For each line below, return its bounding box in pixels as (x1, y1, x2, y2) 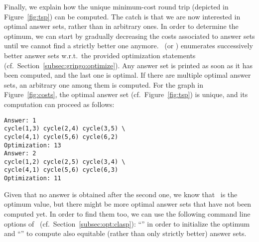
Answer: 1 (4, 117, 36, 124)
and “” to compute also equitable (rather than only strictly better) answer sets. (4, 228, 247, 239)
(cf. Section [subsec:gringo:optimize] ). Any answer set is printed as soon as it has (4, 60, 253, 70)
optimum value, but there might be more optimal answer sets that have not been (4, 199, 252, 209)
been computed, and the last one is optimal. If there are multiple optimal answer (4, 70, 251, 80)
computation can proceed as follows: (4, 99, 115, 109)
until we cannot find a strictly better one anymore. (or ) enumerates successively (4, 40, 253, 51)
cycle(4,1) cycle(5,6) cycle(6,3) (4, 166, 119, 174)
